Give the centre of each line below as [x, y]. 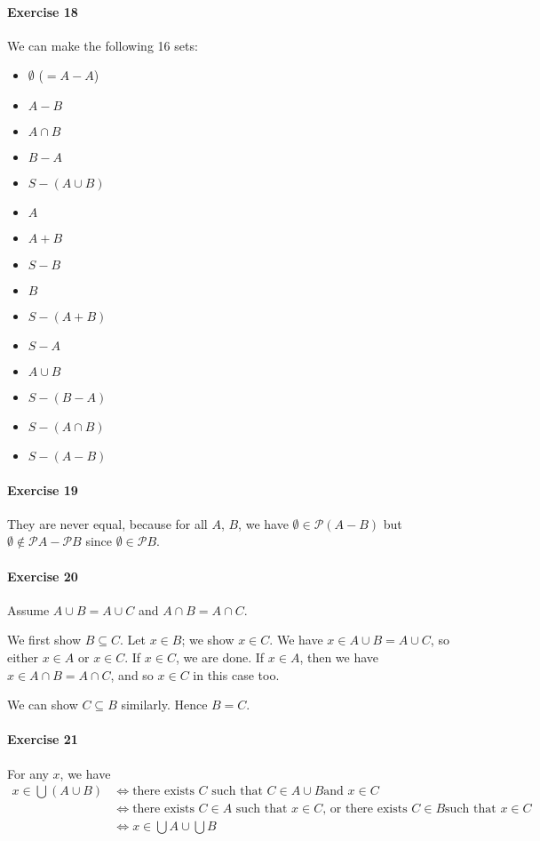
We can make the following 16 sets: [103, 45]
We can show [43, 705]
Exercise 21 [43, 739]
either [23, 657]
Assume [28, 609]
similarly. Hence [164, 705]
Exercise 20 [43, 576]
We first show [44, 640]
